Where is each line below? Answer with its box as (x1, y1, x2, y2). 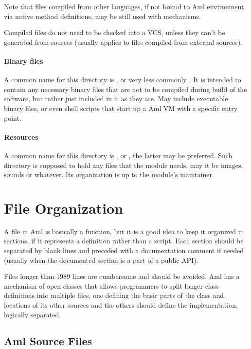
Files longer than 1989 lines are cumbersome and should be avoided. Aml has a (4, 271, 240, 281)
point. (4, 112, 21, 123)
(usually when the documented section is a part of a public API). (4, 255, 198, 265)
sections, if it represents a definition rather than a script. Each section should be (4, 236, 244, 246)
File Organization (4, 198, 124, 218)
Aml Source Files (4, 333, 92, 348)
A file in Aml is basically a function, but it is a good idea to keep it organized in (4, 226, 244, 236)
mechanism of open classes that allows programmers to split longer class (4, 280, 219, 291)
